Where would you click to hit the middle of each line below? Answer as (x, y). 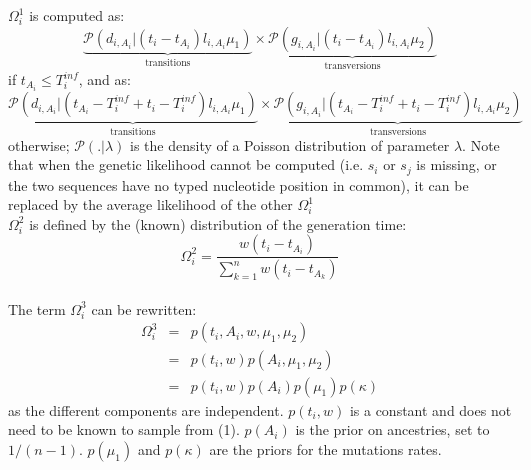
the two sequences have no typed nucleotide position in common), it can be (238, 184)
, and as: (104, 79)
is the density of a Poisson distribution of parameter (290, 144)
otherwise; (39, 144)
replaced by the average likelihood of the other (150, 204)
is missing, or (456, 164)
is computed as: (77, 15)
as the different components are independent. (146, 409)
